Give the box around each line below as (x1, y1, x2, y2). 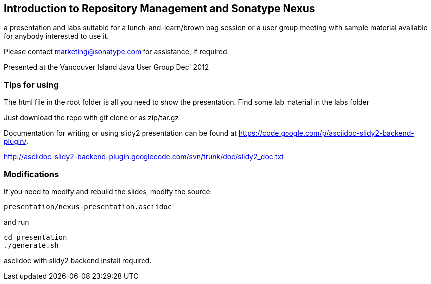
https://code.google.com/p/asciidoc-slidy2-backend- (238, 129, 414, 138)
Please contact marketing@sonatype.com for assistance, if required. (4, 47, 229, 56)
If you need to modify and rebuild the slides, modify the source (4, 187, 210, 196)
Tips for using (4, 79, 59, 90)
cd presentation (4, 233, 67, 241)
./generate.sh (4, 241, 59, 249)
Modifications (4, 169, 59, 179)
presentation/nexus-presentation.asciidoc (4, 202, 172, 211)
